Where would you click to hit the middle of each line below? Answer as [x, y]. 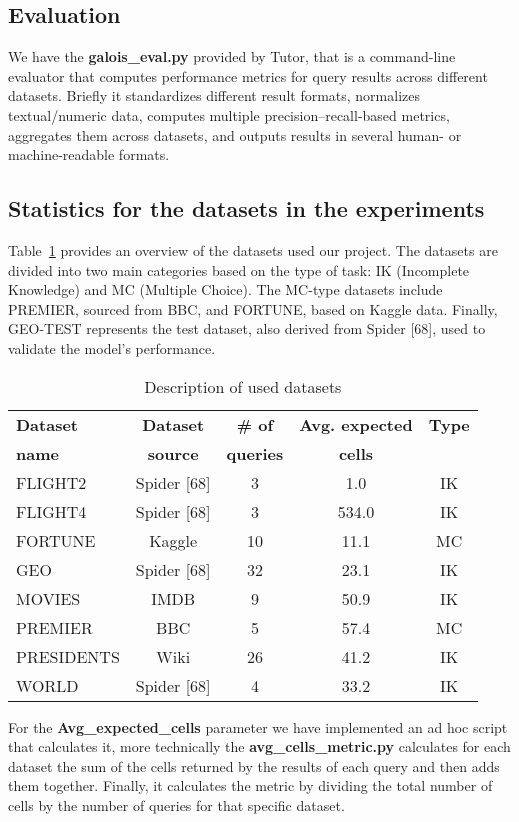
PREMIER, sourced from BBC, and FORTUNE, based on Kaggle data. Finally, [253, 308]
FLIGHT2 [51, 482]
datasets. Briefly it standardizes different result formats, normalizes [214, 95]
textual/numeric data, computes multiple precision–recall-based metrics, [229, 114]
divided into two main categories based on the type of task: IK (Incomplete [239, 269]
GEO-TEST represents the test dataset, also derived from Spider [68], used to [247, 328]
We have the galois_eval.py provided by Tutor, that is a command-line [232, 56]
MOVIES [48, 598]
